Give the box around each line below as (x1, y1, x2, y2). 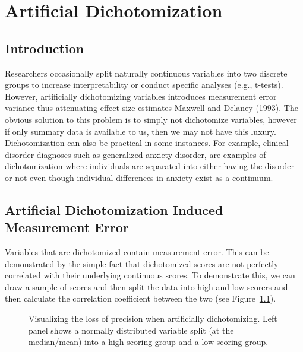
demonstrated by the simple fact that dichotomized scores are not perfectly (5, 257, 279, 269)
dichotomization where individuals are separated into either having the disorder (5, 160, 295, 172)
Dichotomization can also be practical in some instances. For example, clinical (5, 137, 289, 149)
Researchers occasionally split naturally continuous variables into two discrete (5, 66, 288, 79)
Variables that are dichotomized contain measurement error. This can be (5, 246, 269, 258)
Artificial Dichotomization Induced (5, 200, 223, 218)
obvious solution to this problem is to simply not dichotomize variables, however (5, 113, 297, 125)
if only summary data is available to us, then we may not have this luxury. (5, 125, 276, 137)
